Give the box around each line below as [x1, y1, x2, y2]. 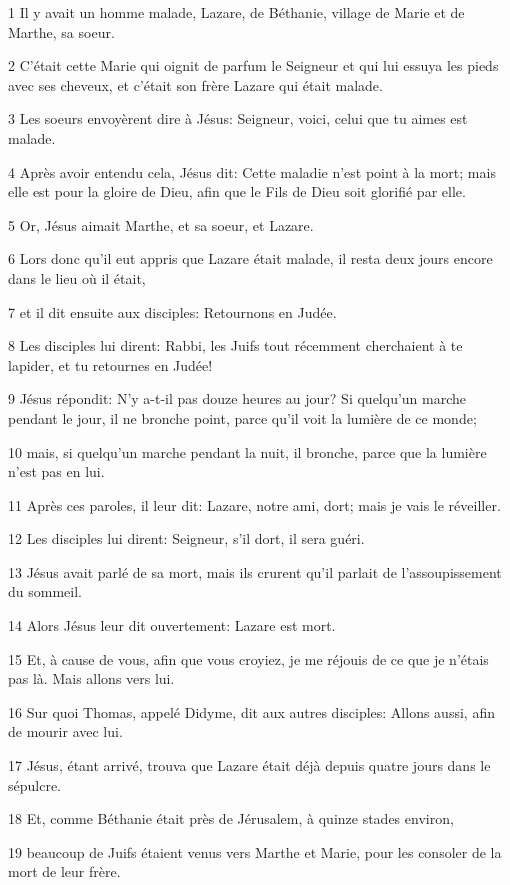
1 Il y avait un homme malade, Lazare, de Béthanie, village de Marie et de [8, 2, 465, 22]
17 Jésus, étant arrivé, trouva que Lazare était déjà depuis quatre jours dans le [8, 755, 491, 776]
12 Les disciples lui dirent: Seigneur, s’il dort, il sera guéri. [8, 528, 365, 549]
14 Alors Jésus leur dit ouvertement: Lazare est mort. [8, 615, 336, 636]
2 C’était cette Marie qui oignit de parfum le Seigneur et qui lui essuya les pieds [8, 55, 499, 76]
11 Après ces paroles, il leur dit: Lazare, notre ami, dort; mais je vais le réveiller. [8, 494, 501, 515]
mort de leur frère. [8, 861, 121, 882]
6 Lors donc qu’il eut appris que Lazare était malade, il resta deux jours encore [8, 248, 493, 269]
